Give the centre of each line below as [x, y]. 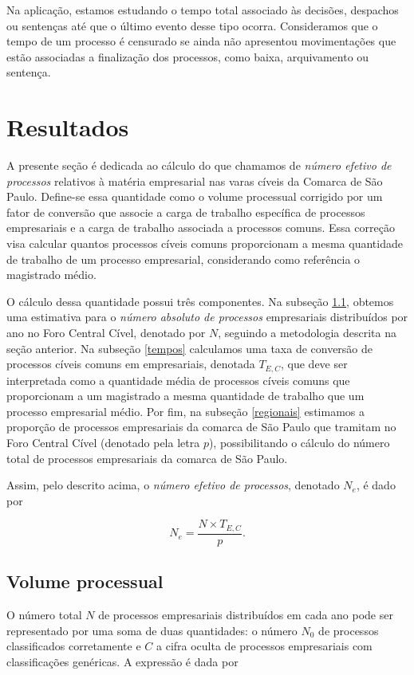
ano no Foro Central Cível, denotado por [106, 333]
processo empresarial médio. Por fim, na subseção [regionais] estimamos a [185, 411]
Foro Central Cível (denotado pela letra [103, 443]
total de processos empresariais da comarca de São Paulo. [147, 458]
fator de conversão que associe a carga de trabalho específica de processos [186, 212]
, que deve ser [314, 364]
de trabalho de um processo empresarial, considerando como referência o [183, 259]
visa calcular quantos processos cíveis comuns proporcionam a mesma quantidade [205, 243]
